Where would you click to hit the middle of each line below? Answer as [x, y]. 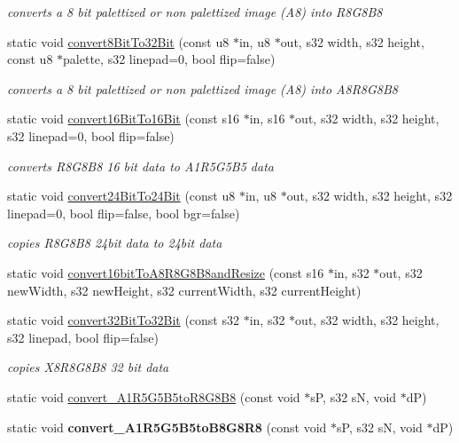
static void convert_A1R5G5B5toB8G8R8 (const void [167, 427]
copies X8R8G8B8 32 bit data [88, 367]
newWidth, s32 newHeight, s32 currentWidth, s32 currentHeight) [184, 290]
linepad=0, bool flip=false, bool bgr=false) [124, 213]
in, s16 [267, 119]
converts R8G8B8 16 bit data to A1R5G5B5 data [140, 166]
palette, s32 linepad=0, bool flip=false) [169, 59]
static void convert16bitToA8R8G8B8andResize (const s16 [166, 272]
